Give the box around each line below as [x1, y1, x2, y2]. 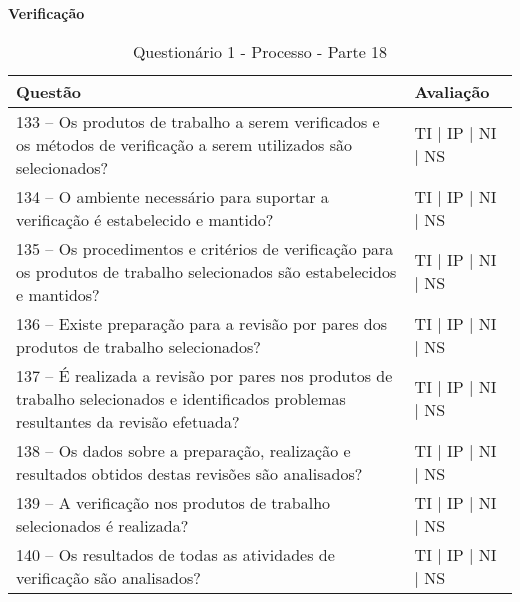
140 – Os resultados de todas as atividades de [16, 542, 335, 566]
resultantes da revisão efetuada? [16, 409, 240, 433]
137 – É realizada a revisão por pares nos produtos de [16, 363, 393, 387]
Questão [16, 79, 82, 103]
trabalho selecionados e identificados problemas [16, 386, 346, 410]
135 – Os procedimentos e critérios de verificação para [16, 236, 394, 260]
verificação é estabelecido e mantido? [16, 207, 274, 231]
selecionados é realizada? [16, 513, 189, 537]
